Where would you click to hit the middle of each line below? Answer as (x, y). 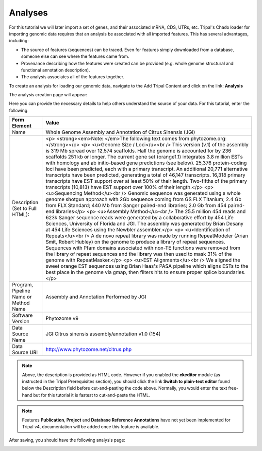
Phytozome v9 (62, 318)
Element (22, 126)
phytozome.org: (209, 139)
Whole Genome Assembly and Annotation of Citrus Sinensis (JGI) (120, 132)
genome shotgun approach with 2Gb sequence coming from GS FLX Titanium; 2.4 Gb (144, 199)
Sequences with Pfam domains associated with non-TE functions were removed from (143, 248)
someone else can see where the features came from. (75, 56)
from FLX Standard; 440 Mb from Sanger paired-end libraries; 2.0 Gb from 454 (136, 206)
